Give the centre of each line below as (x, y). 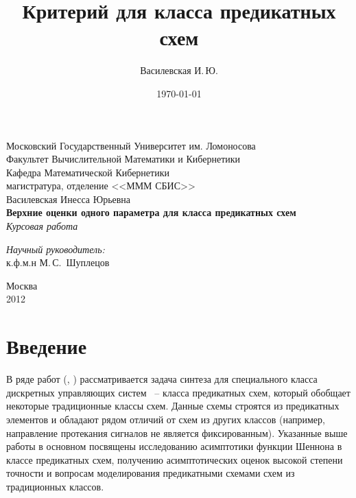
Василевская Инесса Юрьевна (69, 199)
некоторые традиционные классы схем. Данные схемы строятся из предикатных (173, 406)
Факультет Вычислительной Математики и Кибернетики (123, 159)
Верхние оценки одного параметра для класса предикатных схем (151, 212)
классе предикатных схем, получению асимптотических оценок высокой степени (175, 459)
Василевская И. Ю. (179, 70)
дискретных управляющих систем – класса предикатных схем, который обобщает (178, 392)
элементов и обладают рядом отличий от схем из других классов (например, (166, 419)
